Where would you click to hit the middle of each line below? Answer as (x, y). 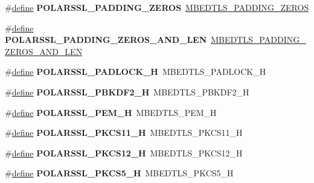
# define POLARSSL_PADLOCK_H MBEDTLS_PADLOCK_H (136, 72)
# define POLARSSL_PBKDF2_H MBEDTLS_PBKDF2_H (127, 91)
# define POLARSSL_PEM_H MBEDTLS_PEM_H (111, 112)
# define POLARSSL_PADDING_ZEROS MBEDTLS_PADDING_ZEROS (157, 7)
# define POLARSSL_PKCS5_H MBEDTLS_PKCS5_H (119, 173)
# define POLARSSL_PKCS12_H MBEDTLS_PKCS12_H (124, 152)
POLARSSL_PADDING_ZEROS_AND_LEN (106, 40)
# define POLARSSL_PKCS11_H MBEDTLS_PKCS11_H (124, 133)
